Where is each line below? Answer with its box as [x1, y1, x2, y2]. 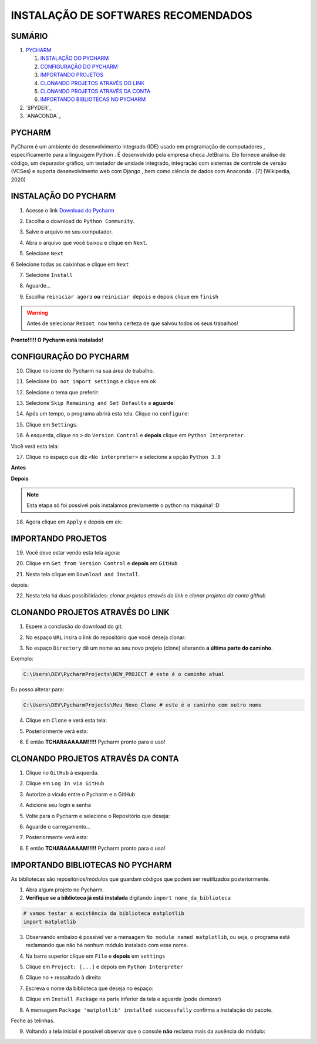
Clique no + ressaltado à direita [25, 974, 101, 981]
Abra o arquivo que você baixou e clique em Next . [25, 239, 148, 246]
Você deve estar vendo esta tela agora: [25, 549, 120, 556]
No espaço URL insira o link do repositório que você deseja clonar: [25, 634, 186, 641]
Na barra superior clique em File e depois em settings [25, 952, 166, 959]
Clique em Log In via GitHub [25, 780, 104, 787]
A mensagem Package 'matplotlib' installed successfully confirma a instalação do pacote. [25, 1006, 273, 1013]
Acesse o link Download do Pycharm [25, 207, 114, 214]
